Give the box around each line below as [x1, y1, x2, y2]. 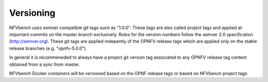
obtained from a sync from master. [9, 61, 80, 67]
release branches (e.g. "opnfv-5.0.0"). [9, 45, 87, 51]
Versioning [9, 7, 56, 18]
